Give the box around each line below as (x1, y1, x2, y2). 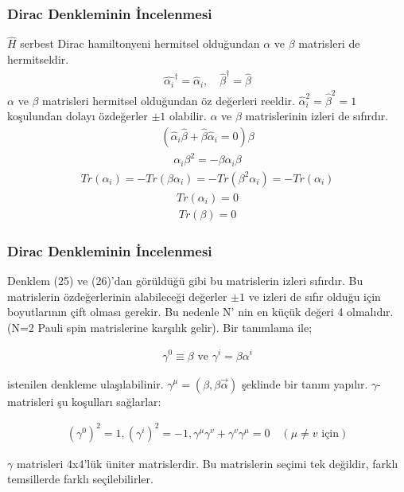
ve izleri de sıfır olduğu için (248, 287, 381, 304)
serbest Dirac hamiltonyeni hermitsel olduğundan (20, 35, 260, 52)
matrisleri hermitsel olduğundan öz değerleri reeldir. (42, 92, 295, 108)
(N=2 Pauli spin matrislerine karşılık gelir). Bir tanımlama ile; (7, 318, 313, 335)
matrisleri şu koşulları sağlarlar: (7, 392, 161, 409)
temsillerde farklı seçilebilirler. (7, 471, 153, 487)
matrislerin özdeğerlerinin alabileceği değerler (7, 287, 227, 304)
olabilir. (169, 107, 207, 124)
